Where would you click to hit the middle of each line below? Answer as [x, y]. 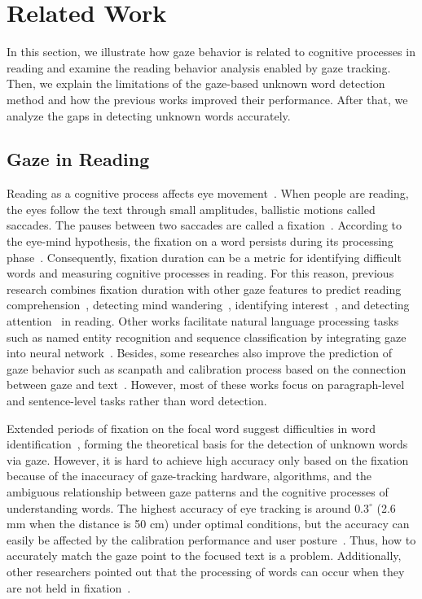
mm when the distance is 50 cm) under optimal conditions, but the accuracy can [208, 524]
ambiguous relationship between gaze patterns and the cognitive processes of [198, 491]
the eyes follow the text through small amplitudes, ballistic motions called [191, 209]
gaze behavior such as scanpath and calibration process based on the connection [207, 368]
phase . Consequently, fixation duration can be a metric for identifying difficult [204, 257]
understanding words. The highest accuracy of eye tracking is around [179, 507]
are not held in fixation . [69, 587]
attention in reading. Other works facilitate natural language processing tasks [203, 321]
